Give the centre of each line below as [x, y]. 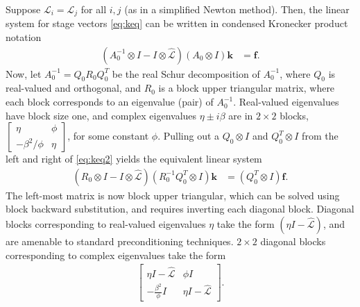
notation [24, 37]
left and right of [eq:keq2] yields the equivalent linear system [134, 159]
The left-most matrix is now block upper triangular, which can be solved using [173, 195]
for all [94, 9]
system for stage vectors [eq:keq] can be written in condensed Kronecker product [177, 23]
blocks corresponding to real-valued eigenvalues [106, 224]
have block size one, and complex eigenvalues [101, 115]
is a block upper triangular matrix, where [247, 88]
